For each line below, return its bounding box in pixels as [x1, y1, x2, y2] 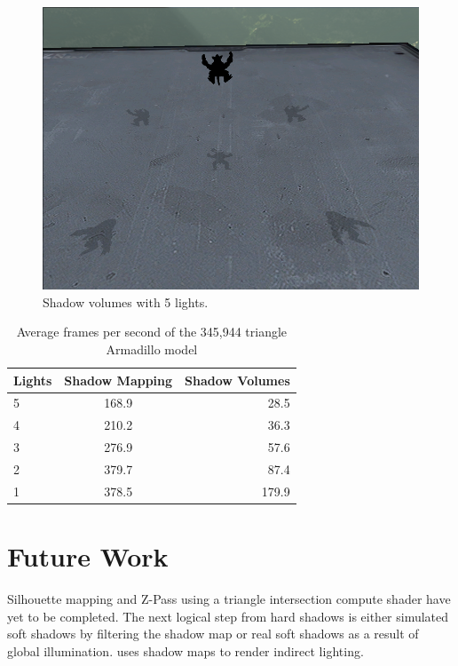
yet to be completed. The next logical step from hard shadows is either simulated [7, 607, 449, 625]
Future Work [7, 538, 169, 574]
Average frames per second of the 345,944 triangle [16, 322, 288, 341]
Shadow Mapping [64, 370, 173, 389]
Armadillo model [106, 339, 198, 358]
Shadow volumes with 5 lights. [43, 292, 209, 311]
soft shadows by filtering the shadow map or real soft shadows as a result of [7, 624, 419, 643]
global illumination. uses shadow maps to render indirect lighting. [7, 641, 364, 660]
